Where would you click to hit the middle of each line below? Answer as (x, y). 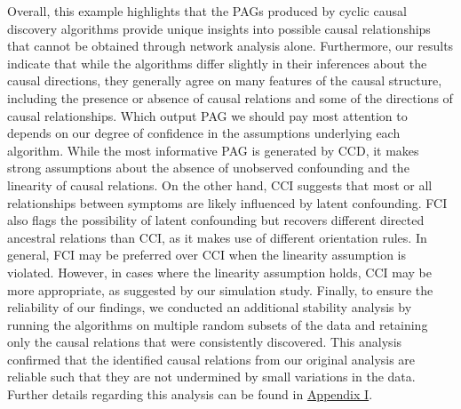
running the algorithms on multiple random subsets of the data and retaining (218, 324)
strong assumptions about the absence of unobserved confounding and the (208, 168)
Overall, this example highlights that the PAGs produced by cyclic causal (207, 11)
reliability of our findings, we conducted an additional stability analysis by (210, 307)
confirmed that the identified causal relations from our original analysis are (211, 359)
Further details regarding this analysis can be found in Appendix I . (190, 394)
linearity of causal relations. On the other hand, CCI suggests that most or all (220, 184)
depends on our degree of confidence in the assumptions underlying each (204, 133)
